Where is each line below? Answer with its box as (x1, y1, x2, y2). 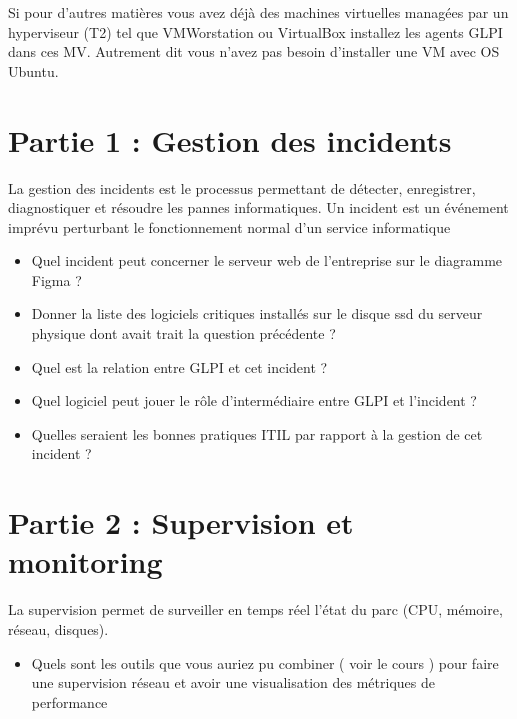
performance (31, 691, 108, 712)
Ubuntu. (8, 60, 59, 81)
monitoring (8, 541, 163, 582)
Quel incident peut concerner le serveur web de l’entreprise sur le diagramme (31, 250, 503, 271)
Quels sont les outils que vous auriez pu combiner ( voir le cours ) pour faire (31, 652, 499, 673)
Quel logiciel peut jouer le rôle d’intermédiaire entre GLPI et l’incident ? (31, 390, 477, 411)
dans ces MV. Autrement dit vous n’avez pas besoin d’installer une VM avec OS (8, 41, 500, 62)
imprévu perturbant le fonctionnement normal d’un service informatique (8, 216, 451, 237)
